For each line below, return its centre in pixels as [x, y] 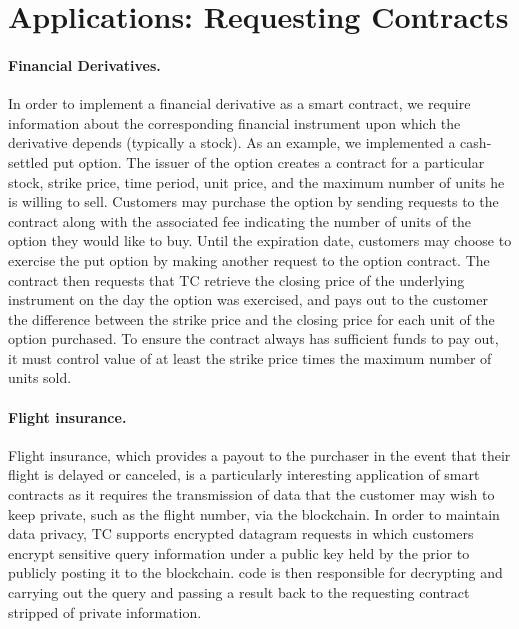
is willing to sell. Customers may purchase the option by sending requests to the [253, 201]
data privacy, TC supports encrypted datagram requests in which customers [241, 533]
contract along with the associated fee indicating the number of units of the [240, 220]
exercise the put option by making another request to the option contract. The [249, 259]
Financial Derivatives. [84, 64]
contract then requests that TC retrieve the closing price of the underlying [236, 279]
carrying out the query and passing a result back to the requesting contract [239, 592]
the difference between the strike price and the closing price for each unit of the [251, 318]
